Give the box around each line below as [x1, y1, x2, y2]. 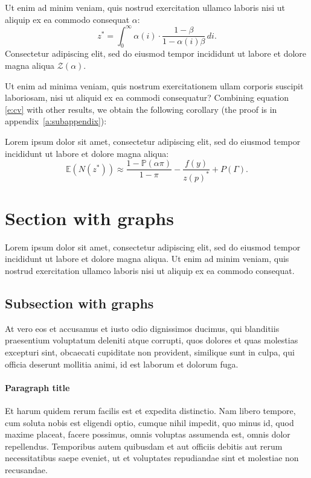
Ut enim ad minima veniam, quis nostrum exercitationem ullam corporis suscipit [5, 79, 304, 92]
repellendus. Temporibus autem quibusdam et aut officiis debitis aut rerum [5, 439, 283, 452]
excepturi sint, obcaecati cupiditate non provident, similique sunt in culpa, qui [5, 345, 295, 358]
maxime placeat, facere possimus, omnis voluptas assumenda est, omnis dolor [5, 428, 290, 441]
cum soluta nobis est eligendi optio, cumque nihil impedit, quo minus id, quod [5, 416, 294, 429]
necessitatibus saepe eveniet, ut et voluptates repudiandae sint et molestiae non [5, 451, 299, 464]
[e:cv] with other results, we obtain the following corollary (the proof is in [5, 103, 277, 115]
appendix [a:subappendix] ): [5, 115, 107, 127]
